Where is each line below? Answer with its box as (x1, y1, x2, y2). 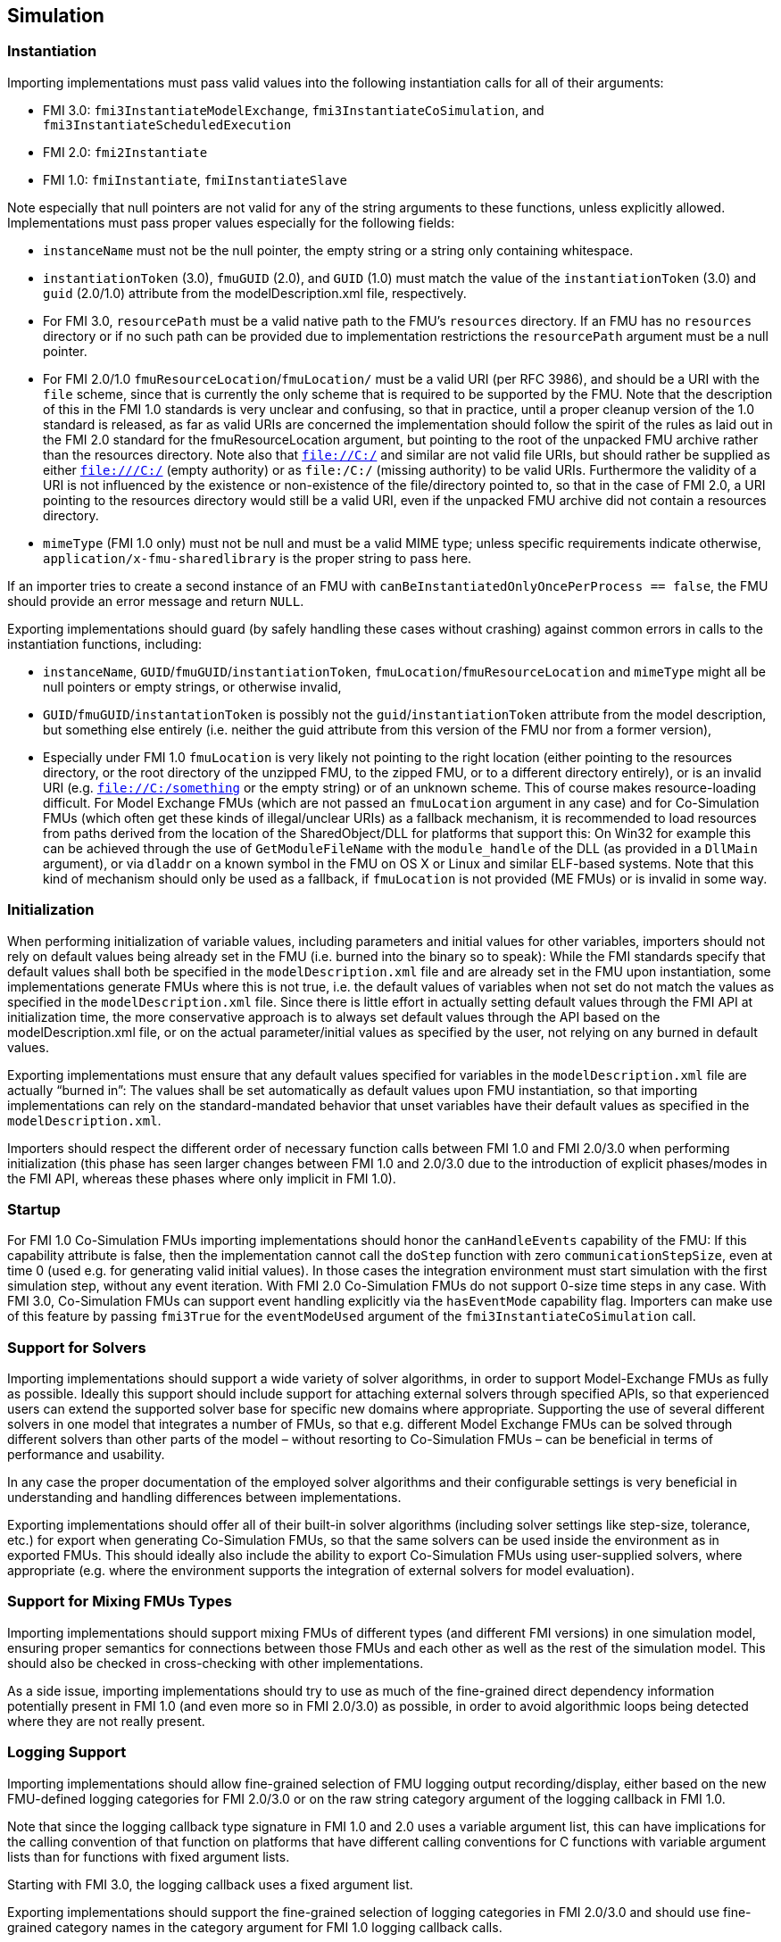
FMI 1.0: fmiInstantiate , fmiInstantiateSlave (43, 171, 347, 187)
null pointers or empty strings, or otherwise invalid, (43, 678, 342, 694)
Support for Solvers (7, 1338, 146, 1357)
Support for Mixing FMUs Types (7, 1592, 232, 1611)
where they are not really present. (7, 1713, 205, 1729)
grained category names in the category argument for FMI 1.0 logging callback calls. (7, 1919, 503, 1935)
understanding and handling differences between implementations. (7, 1490, 402, 1506)
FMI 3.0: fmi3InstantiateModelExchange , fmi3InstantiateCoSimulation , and (43, 102, 544, 118)
